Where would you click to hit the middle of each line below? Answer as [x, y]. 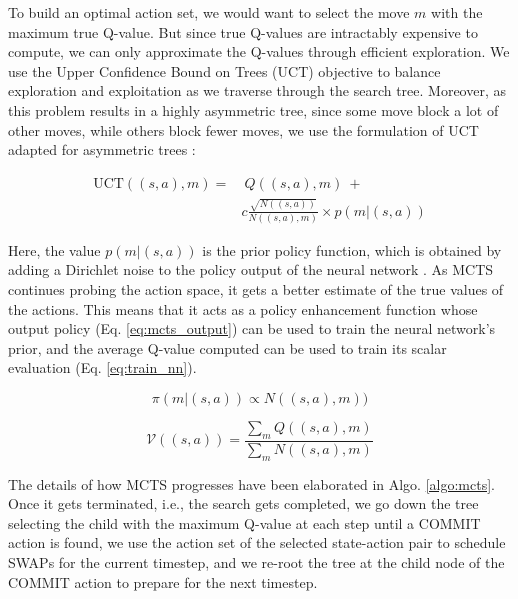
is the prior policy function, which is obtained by [352, 249]
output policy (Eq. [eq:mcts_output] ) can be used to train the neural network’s [252, 328]
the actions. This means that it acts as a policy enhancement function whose [243, 308]
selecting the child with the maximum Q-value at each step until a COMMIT [244, 522]
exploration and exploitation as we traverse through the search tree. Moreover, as [257, 90]
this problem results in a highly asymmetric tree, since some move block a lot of [253, 109]
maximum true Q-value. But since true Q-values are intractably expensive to [243, 31]
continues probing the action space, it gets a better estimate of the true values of [256, 289]
